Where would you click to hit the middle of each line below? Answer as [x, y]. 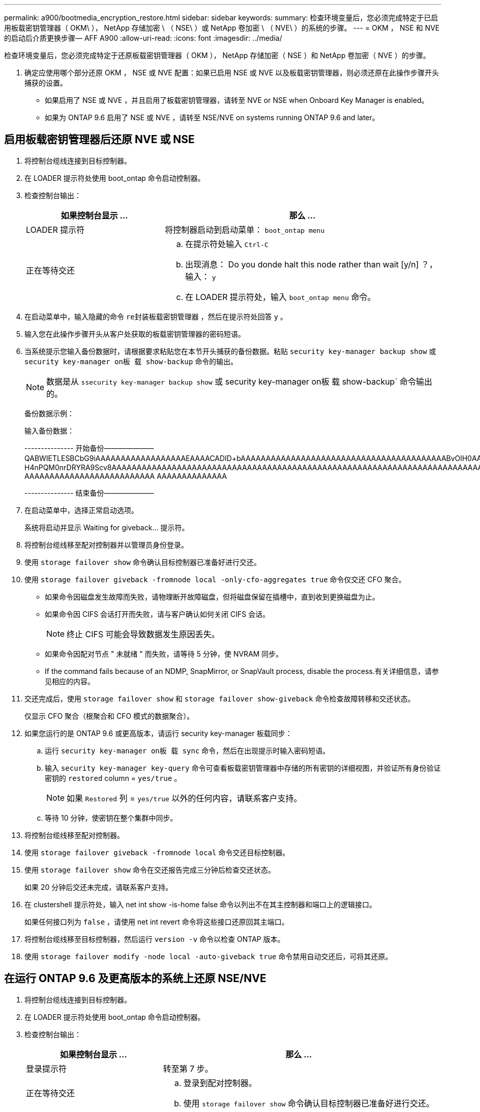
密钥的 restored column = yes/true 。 [113, 778]
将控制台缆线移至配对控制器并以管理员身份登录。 [106, 545]
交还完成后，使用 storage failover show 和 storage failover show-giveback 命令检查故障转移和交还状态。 [220, 698]
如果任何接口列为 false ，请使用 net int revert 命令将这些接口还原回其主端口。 [157, 921]
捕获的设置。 [46, 83]
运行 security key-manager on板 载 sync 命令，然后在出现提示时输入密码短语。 [187, 750]
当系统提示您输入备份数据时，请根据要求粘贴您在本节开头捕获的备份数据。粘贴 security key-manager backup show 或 [230, 351]
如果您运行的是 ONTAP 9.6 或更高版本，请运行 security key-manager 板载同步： [158, 733]
